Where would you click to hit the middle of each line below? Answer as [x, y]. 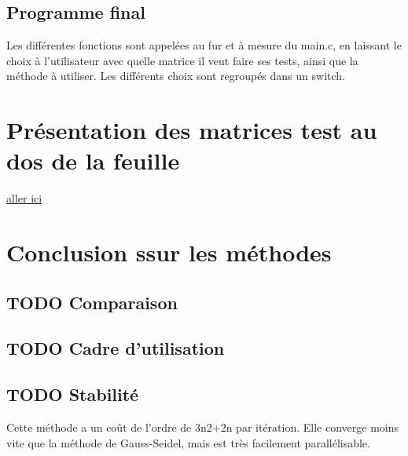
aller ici [24, 198]
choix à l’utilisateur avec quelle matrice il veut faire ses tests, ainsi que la [182, 60]
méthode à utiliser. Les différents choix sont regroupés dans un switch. [176, 76]
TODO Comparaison [92, 302]
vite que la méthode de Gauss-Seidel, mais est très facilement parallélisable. [188, 442]
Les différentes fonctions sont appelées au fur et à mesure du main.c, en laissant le [204, 45]
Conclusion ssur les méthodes [169, 252]
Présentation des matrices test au [192, 130]
